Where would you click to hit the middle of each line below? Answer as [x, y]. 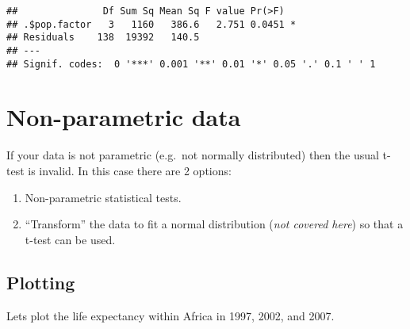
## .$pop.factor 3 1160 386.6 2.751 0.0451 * [151, 24]
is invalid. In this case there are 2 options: [130, 170]
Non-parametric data [124, 117]
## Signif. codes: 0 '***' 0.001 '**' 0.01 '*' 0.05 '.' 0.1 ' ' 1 [191, 64]
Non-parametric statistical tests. [103, 197]
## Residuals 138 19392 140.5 [103, 38]
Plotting [41, 282]
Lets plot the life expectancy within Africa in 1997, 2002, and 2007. [171, 315]
